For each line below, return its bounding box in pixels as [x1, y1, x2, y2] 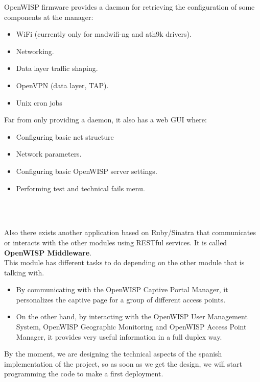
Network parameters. [16, 148, 82, 159]
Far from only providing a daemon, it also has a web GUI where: [4, 114, 207, 125]
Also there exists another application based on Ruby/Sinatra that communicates [4, 227, 256, 238]
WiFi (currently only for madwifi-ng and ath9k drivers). [16, 29, 192, 39]
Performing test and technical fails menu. [16, 183, 145, 193]
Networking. [16, 45, 54, 56]
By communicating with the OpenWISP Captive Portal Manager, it [16, 284, 228, 295]
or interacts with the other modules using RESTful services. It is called [4, 237, 227, 247]
